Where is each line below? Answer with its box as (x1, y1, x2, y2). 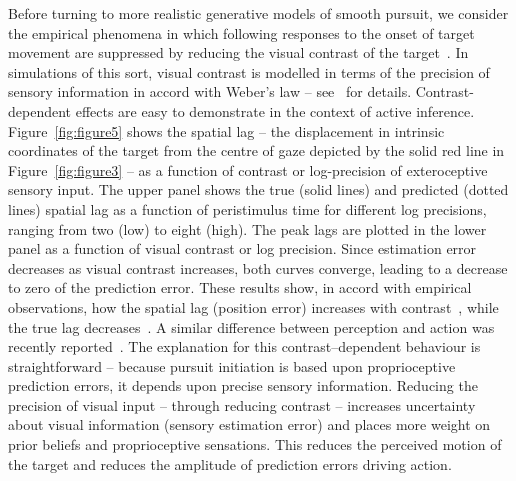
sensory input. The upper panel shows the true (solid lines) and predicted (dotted (8, 179, 509, 200)
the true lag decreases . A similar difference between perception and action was (8, 316, 495, 337)
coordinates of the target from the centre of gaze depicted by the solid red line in (8, 140, 505, 161)
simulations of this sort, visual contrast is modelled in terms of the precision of (8, 61, 490, 82)
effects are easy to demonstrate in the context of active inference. (75, 100, 475, 121)
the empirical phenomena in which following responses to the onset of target (8, 22, 475, 43)
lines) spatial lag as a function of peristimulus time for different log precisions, (8, 198, 487, 219)
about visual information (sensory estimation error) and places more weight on (8, 414, 491, 435)
